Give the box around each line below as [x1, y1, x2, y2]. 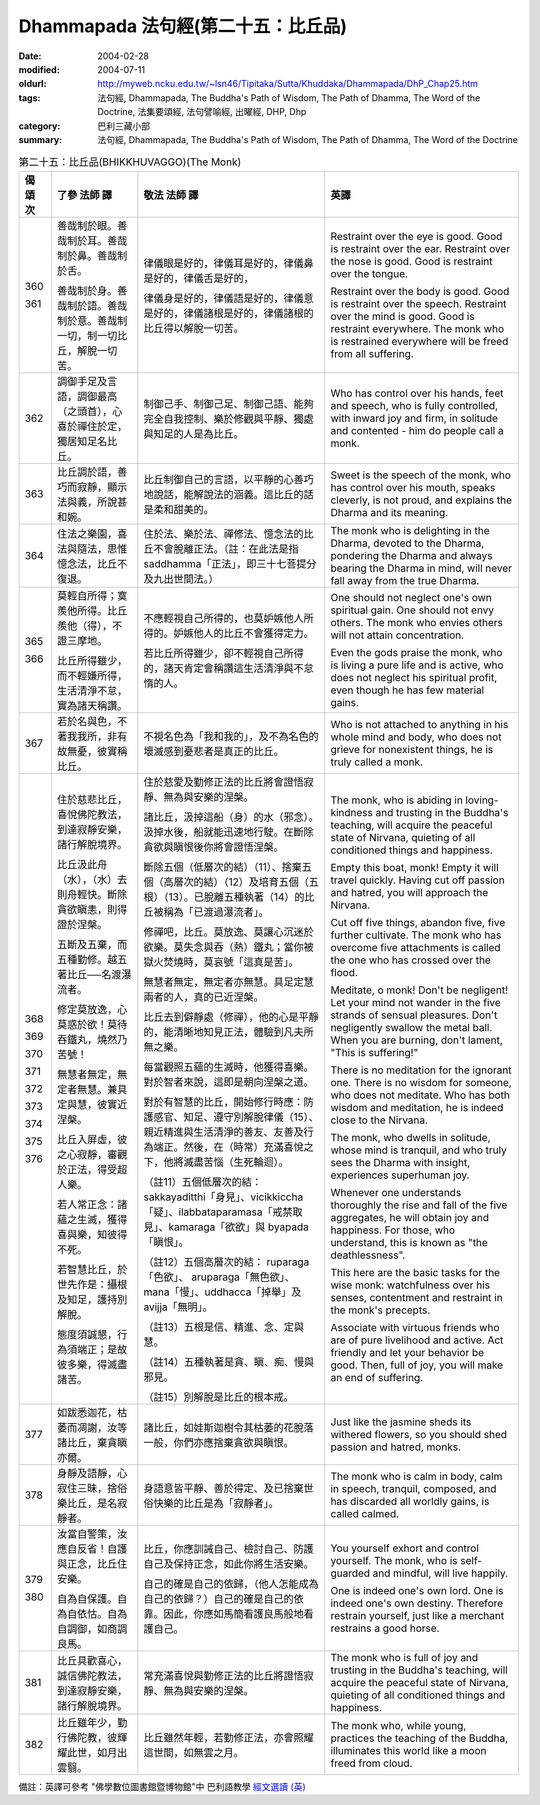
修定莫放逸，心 [56, 1002, 128, 1016]
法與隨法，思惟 [56, 541, 128, 555]
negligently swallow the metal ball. [330, 1020, 493, 1034]
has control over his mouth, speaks [330, 480, 496, 494]
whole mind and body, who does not [330, 730, 502, 744]
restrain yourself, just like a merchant [330, 1608, 505, 1622]
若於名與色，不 [56, 714, 128, 728]
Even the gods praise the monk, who [330, 645, 503, 659]
